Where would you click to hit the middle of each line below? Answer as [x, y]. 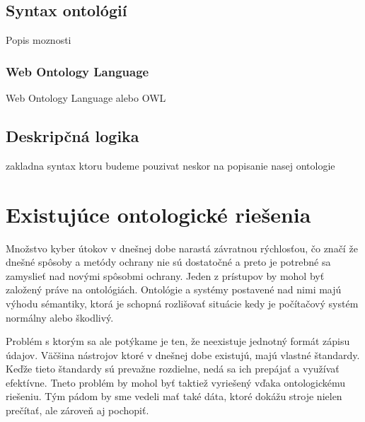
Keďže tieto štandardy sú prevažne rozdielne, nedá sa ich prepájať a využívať [173, 369]
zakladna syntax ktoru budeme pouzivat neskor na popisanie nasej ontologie [170, 165]
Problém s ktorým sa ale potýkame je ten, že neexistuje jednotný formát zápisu [178, 341]
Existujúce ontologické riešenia [158, 214]
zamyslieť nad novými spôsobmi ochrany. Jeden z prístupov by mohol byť [165, 275]
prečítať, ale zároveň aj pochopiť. [77, 410]
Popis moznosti [39, 40]
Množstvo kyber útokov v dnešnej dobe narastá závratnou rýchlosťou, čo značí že [182, 248]
